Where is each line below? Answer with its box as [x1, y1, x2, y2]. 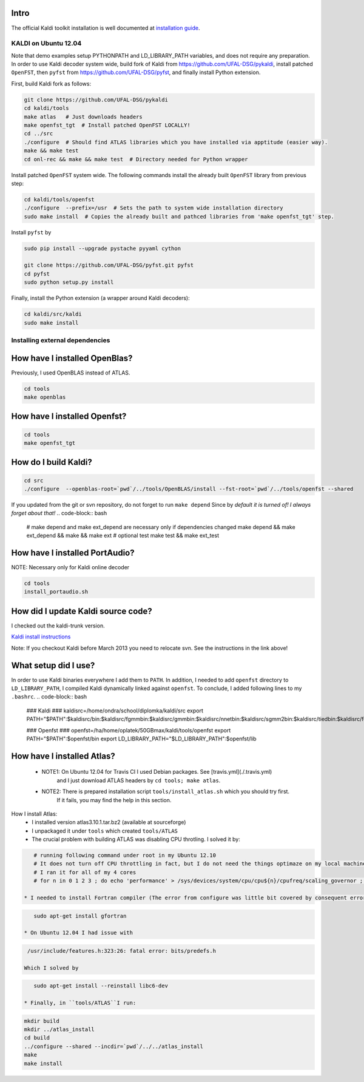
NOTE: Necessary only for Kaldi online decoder [11, 564, 130, 571]
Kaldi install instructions [11, 633, 71, 640]
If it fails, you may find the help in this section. [56, 796, 172, 803]
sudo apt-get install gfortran [33, 912, 127, 919]
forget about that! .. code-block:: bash [11, 510, 107, 517]
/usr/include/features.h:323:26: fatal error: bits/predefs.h [27, 947, 217, 954]
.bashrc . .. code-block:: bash [11, 693, 87, 700]
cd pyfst [24, 270, 50, 277]
